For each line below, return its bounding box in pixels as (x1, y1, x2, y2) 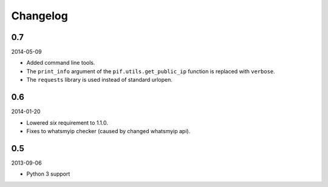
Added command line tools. (26, 59, 95, 67)
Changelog (11, 9, 68, 22)
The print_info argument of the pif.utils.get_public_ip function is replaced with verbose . (26, 67, 276, 75)
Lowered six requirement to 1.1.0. (26, 119, 109, 126)
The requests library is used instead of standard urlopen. (26, 76, 173, 84)
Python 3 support (26, 170, 70, 178)
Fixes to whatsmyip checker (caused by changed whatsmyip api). (26, 127, 191, 134)
